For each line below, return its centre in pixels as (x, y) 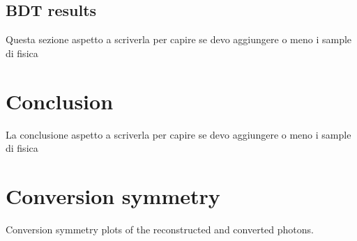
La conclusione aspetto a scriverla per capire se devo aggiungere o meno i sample (178, 134)
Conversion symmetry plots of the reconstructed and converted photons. (160, 229)
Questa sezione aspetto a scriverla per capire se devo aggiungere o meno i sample (179, 39)
